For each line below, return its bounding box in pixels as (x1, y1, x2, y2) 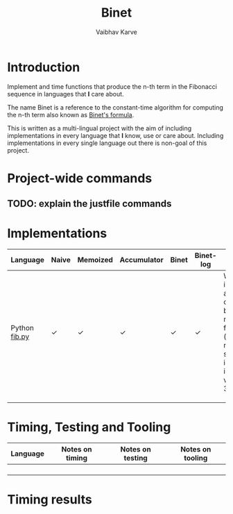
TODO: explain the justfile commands (7, 198, 172, 209)
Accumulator (119, 255, 164, 265)
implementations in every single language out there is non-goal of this (7, 139, 207, 147)
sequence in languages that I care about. (7, 89, 124, 98)
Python (10, 323, 35, 333)
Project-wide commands (7, 170, 153, 186)
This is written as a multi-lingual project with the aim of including (7, 123, 192, 132)
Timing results (7, 492, 92, 508)
